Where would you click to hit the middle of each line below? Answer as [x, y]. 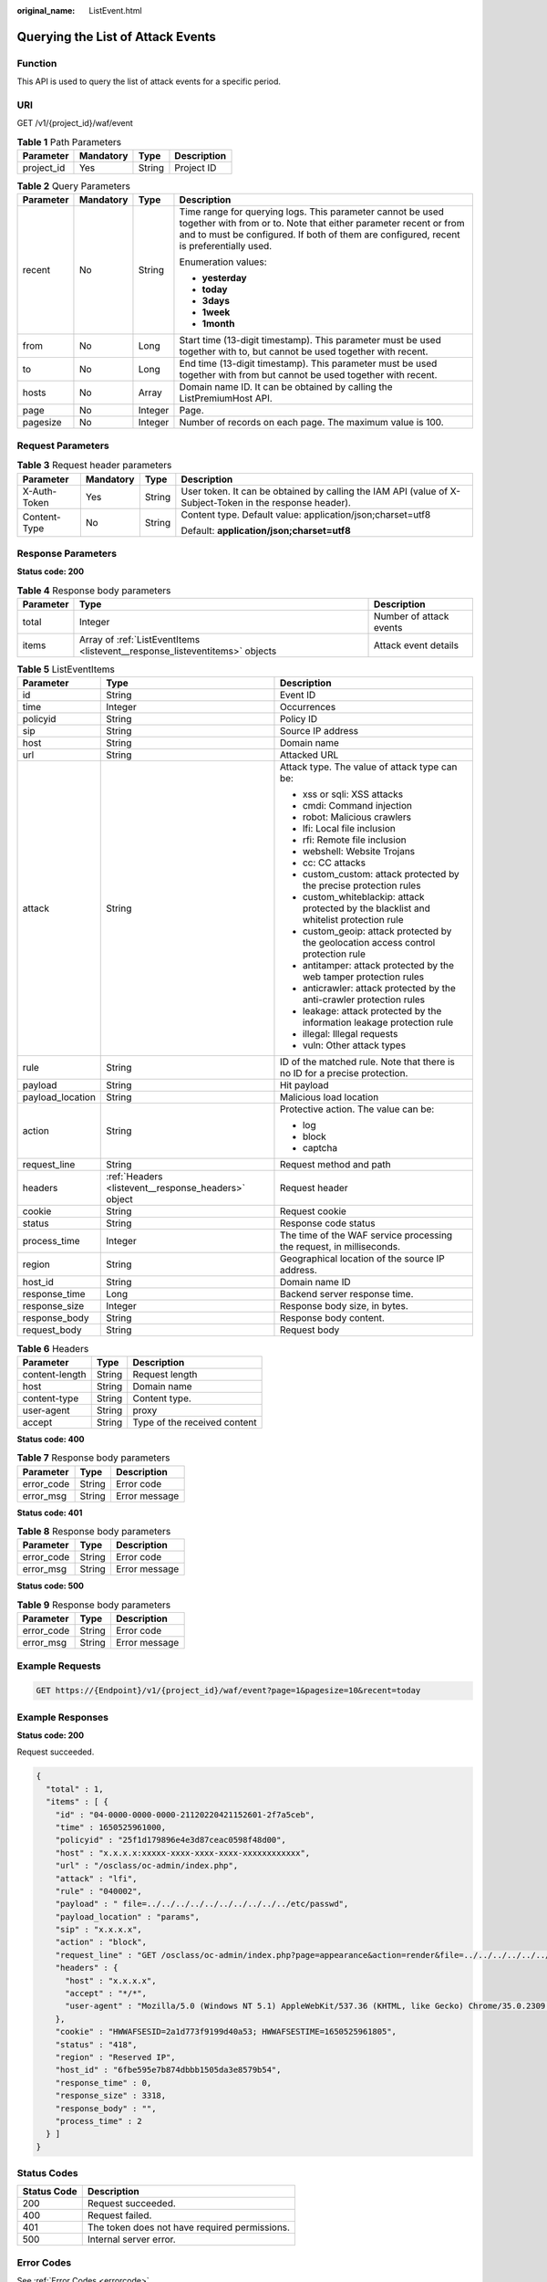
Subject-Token [212, 502]
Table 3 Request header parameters [94, 466]
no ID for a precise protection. [344, 1073]
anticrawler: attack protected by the [379, 989]
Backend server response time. [346, 1294]
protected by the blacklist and [366, 908]
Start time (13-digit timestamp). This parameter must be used [310, 340]
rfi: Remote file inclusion [354, 840]
